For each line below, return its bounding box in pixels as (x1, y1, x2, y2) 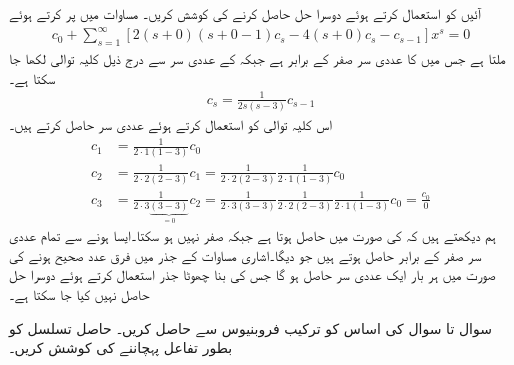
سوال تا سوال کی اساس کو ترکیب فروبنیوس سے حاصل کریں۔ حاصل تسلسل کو (9, 317, 492, 338)
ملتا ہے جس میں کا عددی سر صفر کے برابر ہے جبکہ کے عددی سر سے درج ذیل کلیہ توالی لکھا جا (9, 47, 506, 68)
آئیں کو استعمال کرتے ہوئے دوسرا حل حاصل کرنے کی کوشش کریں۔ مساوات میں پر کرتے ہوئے (9, 3, 482, 23)
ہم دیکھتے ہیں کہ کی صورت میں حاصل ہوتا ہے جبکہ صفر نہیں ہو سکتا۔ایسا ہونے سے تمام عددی (9, 225, 496, 246)
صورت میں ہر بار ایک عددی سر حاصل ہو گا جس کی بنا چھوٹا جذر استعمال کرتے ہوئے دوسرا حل (9, 264, 496, 285)
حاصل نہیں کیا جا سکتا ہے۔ (9, 284, 150, 305)
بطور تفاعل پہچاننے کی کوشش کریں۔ (9, 337, 233, 358)
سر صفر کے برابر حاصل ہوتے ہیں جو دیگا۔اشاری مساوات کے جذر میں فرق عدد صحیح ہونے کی (9, 244, 482, 265)
